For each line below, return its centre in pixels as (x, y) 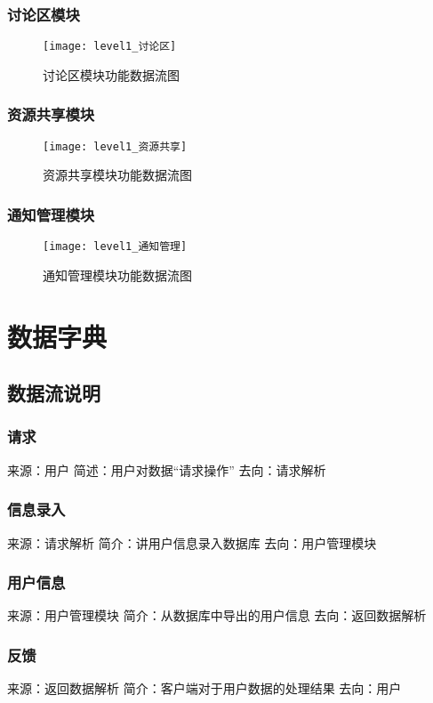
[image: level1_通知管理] (115, 247)
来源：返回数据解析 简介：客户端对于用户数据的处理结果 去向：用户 (204, 688)
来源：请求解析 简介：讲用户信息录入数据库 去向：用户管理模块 (192, 542)
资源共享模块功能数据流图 (117, 175)
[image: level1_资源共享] (115, 146)
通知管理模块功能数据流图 (117, 275)
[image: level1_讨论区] (110, 47)
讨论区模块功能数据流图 (111, 74)
